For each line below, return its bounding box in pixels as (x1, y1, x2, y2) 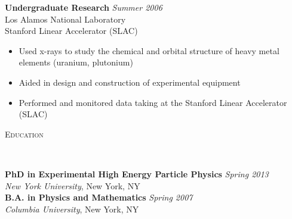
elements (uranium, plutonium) (19, 56, 133, 68)
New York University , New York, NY (5, 179, 140, 192)
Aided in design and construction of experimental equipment (19, 76, 241, 88)
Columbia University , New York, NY (5, 202, 139, 215)
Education (5, 127, 44, 140)
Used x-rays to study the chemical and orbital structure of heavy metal (19, 44, 279, 57)
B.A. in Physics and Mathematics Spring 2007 (5, 191, 193, 204)
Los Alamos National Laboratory (5, 12, 126, 25)
